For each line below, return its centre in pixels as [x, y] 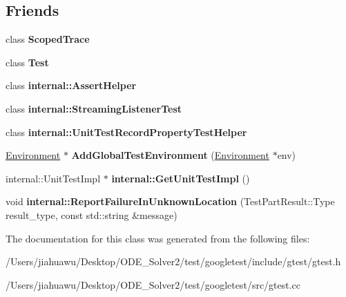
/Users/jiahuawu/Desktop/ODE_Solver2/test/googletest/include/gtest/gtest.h [173, 261]
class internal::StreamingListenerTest [94, 108]
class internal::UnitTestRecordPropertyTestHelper [126, 132]
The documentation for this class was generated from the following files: [158, 238]
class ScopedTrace [48, 39]
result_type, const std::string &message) [92, 214]
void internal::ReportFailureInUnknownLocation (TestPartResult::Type [170, 201]
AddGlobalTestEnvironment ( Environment [170, 155]
